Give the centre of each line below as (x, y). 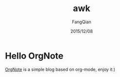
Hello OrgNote (34, 56)
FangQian (82, 22)
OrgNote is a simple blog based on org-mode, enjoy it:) (60, 69)
